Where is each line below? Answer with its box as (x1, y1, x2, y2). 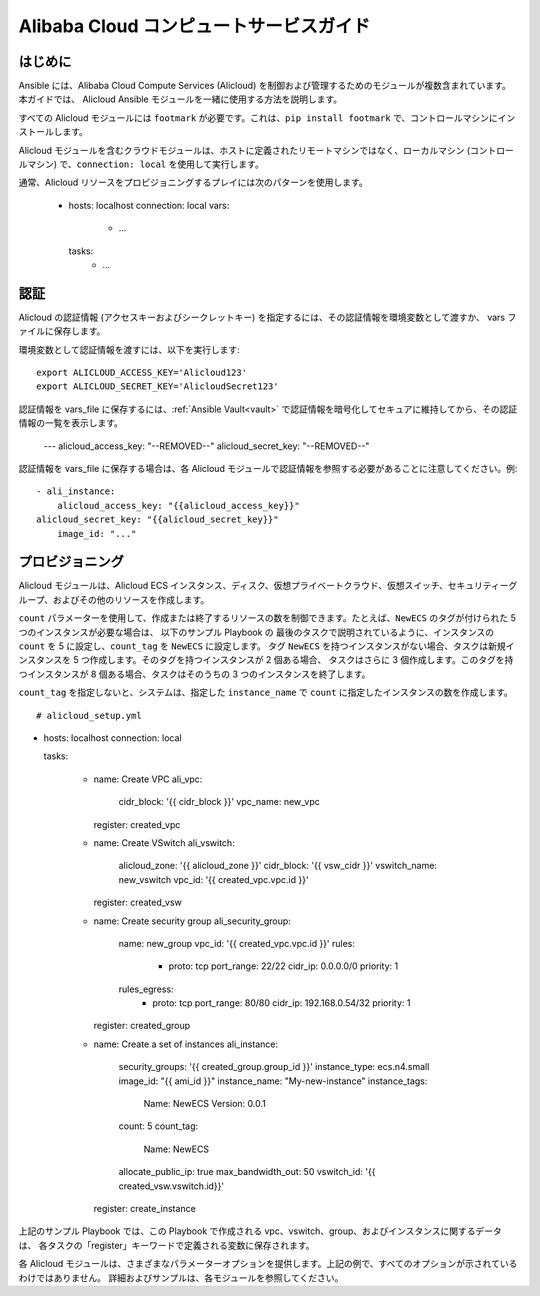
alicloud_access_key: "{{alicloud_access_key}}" (56, 500, 300, 511)
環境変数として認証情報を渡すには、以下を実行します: (18, 343, 240, 355)
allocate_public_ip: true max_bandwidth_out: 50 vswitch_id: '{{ (118, 1166, 376, 1178)
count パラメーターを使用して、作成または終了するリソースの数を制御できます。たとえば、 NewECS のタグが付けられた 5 (18, 612, 517, 624)
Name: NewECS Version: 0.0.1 (143, 1098, 267, 1110)
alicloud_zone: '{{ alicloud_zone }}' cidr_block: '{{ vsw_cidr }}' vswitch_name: (118, 860, 437, 872)
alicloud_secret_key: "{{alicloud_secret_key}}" (36, 514, 279, 525)
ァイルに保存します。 (18, 325, 106, 337)
